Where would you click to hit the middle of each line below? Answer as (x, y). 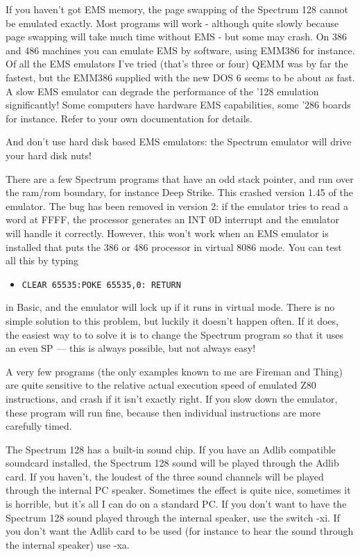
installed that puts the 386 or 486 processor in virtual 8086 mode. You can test (174, 247)
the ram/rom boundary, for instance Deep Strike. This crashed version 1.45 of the (179, 192)
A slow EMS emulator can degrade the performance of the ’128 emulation (162, 91)
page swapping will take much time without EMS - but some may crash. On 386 (176, 37)
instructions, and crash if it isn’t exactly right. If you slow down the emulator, (172, 398)
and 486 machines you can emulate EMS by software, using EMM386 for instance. (180, 50)
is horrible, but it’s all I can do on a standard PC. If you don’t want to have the (176, 504)
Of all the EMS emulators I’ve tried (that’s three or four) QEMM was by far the (177, 64)
